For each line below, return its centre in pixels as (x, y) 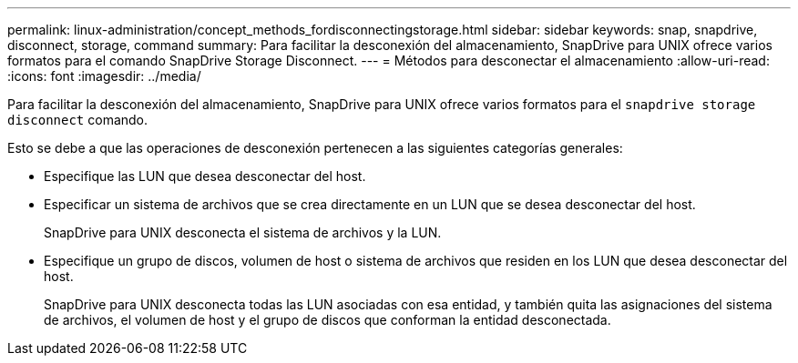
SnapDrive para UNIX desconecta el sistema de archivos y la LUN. (243, 232)
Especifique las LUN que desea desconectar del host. (205, 176)
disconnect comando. (78, 120)
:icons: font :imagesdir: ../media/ (104, 76)
